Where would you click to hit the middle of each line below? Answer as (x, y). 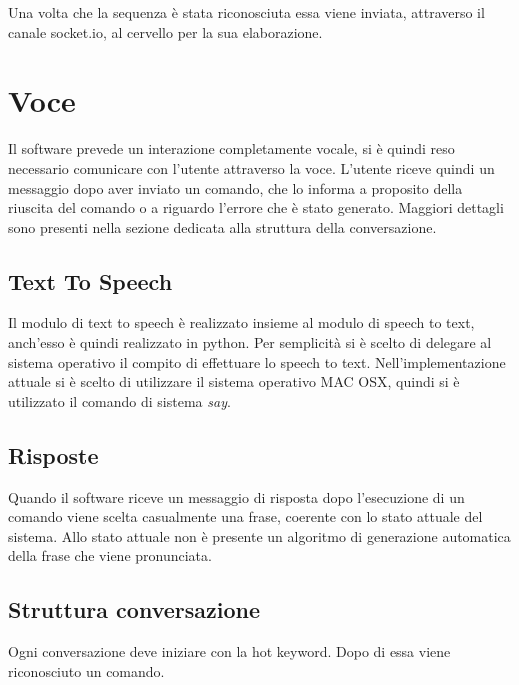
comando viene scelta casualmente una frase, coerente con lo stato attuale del (245, 516)
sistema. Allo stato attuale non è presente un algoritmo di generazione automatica (259, 535)
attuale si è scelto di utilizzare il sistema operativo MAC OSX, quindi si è (234, 381)
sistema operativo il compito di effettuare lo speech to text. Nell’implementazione (257, 361)
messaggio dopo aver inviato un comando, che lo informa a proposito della (235, 187)
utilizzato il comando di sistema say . (119, 400)
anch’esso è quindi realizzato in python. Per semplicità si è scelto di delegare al (250, 342)
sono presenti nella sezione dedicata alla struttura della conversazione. (222, 226)
